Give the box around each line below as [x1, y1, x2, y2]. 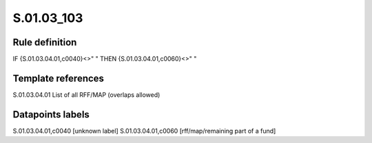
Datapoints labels [12, 109, 90, 120]
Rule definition [12, 36, 77, 48]
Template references [12, 72, 105, 84]
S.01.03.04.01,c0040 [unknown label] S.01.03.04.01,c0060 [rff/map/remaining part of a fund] [12, 126, 276, 135]
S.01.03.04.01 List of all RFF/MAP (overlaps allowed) [12, 90, 161, 99]
